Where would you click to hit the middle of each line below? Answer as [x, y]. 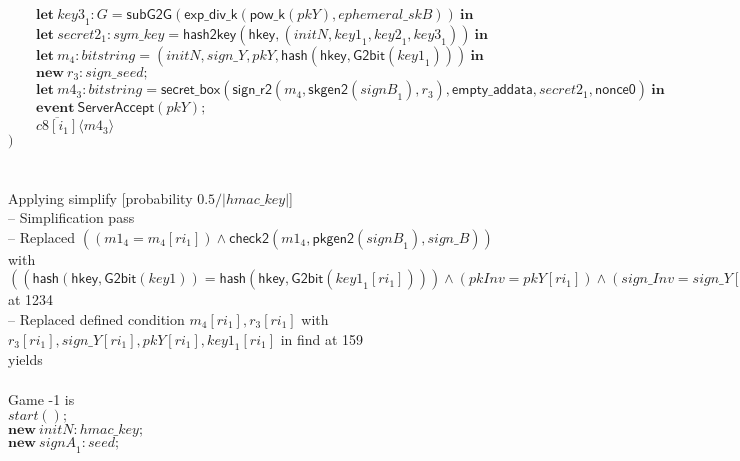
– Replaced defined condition [96, 319]
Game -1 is [41, 398]
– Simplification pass [71, 217]
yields [25, 359]
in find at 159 [322, 338]
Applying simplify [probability [100, 197]
